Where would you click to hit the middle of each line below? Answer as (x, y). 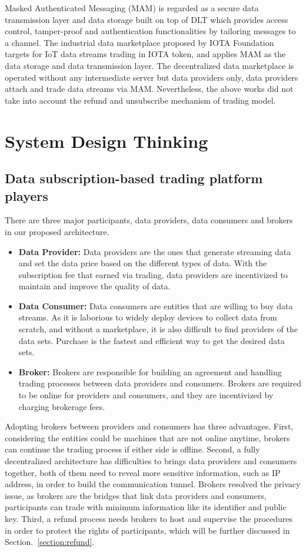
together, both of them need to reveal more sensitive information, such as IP (143, 472)
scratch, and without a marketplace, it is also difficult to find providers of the (158, 329)
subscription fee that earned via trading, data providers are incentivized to (153, 274)
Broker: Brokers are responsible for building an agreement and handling (150, 371)
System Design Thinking (107, 141)
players (26, 195)
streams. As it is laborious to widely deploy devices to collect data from (148, 317)
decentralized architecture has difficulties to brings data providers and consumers (151, 461)
